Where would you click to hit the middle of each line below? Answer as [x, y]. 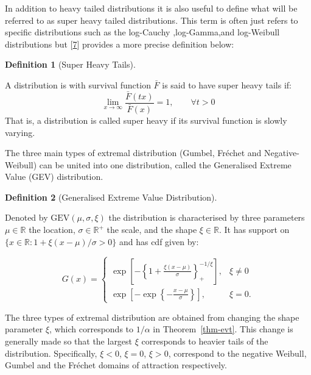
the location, [52, 230]
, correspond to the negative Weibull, [237, 353]
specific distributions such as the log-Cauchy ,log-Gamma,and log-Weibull [142, 32]
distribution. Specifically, [51, 353]
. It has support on [254, 230]
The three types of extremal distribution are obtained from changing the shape [152, 317]
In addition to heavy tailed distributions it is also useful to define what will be [151, 8]
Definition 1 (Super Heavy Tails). [70, 64]
